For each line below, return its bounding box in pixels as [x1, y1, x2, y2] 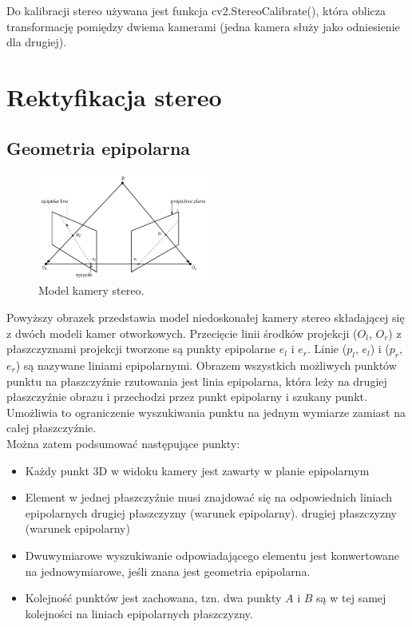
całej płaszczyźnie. [6, 419, 97, 436]
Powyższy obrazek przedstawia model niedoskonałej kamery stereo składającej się [6, 309, 405, 326]
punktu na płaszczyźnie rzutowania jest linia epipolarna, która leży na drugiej [6, 372, 387, 389]
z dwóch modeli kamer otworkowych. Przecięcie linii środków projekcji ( [6, 324, 358, 341]
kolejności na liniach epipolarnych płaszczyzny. [25, 605, 253, 621]
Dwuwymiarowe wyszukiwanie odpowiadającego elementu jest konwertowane [25, 546, 400, 563]
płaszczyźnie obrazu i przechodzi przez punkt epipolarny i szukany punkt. [6, 388, 367, 405]
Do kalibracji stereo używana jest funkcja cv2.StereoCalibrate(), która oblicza [6, 2, 386, 18]
